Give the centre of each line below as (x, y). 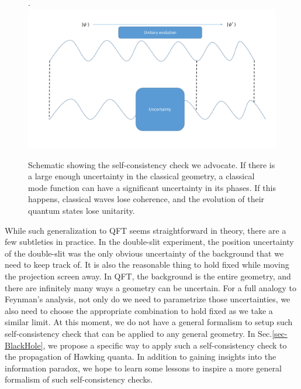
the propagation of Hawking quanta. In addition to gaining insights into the (141, 356)
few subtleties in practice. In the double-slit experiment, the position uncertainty (149, 242)
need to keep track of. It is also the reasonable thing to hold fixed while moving (147, 265)
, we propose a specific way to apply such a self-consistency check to (165, 345)
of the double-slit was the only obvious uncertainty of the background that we (144, 253)
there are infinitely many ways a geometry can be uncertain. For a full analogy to (151, 287)
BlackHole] (24, 345)
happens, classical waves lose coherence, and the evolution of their (146, 199)
